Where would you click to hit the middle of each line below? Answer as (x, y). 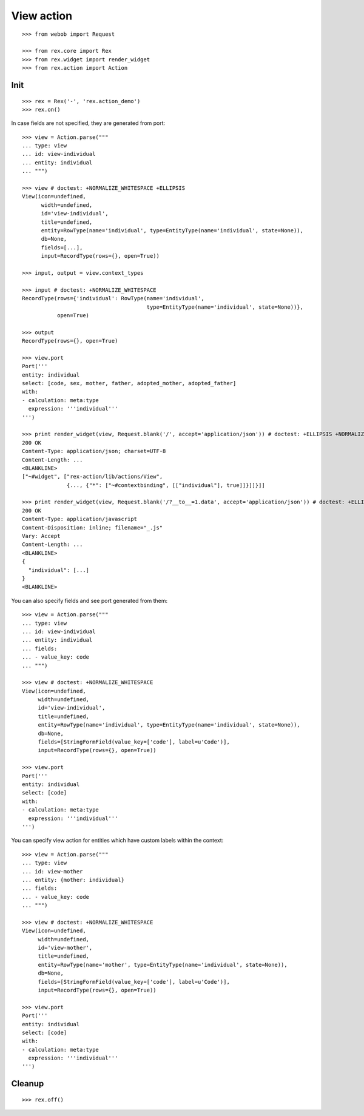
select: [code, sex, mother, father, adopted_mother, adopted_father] (129, 383)
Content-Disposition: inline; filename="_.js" (93, 527)
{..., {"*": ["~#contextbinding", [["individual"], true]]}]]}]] (166, 485)
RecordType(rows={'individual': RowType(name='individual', (113, 298)
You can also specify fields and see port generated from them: (89, 600)
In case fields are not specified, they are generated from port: (88, 123)
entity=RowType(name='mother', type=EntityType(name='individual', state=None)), (163, 965)
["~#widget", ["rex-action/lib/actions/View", (93, 477)
